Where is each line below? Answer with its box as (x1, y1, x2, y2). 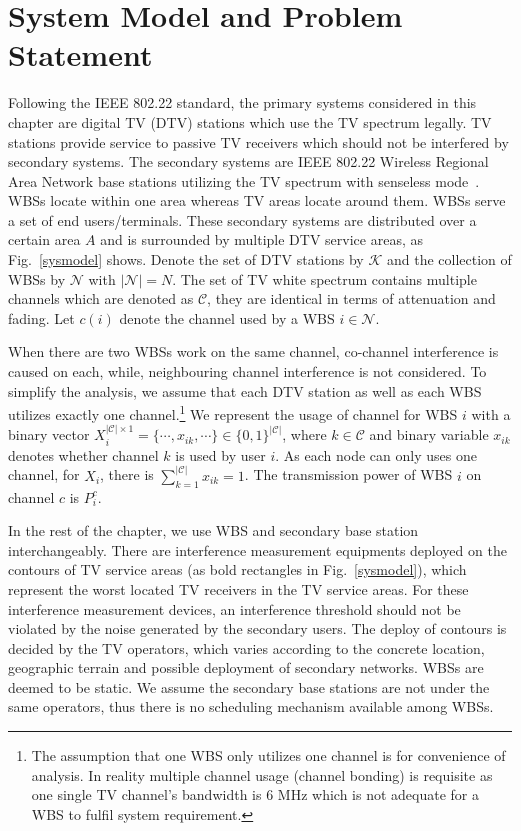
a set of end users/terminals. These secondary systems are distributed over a (8, 209, 477, 230)
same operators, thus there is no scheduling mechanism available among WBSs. (8, 696, 494, 717)
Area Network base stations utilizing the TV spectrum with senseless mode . (8, 170, 480, 191)
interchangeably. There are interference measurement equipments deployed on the (8, 539, 507, 560)
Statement (8, 34, 153, 75)
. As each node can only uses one (275, 444, 477, 465)
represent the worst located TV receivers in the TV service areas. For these (8, 578, 469, 599)
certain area (8, 229, 81, 250)
